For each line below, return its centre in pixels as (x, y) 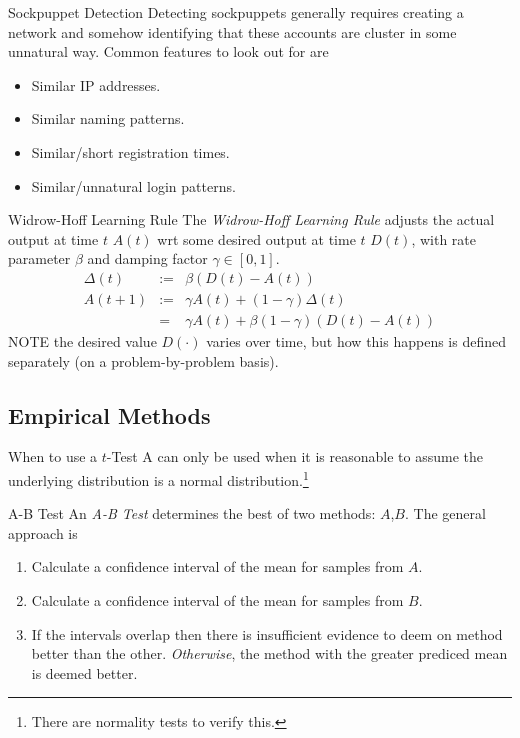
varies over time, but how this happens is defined (356, 341)
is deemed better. (84, 672)
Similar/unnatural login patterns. (133, 185)
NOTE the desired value (82, 341)
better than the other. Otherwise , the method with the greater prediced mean (269, 653)
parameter (39, 258)
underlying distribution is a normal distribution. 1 (158, 478)
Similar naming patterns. (108, 118)
